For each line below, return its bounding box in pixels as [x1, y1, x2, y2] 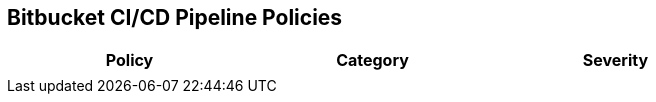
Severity [582, 50, 649, 71]
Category [336, 50, 409, 71]
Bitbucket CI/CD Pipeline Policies [7, 5, 343, 30]
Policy [105, 50, 154, 71]
